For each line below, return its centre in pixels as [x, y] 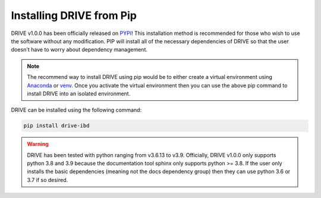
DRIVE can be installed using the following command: [76, 110]
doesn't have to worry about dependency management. [79, 50]
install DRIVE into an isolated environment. [79, 93]
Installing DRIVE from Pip [74, 15]
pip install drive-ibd [56, 126]
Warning [38, 144]
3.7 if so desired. [48, 180]
